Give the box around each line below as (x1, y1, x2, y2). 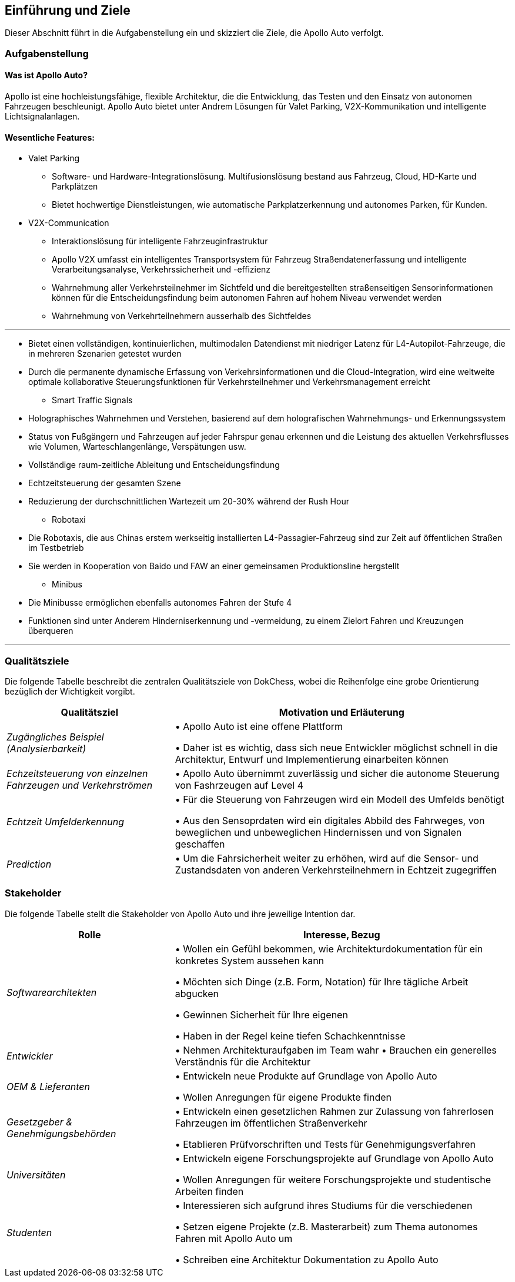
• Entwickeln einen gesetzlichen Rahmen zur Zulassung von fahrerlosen (175, 1105, 494, 1117)
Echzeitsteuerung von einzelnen (6, 767, 148, 779)
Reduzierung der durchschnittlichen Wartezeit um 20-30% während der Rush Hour (28, 496, 349, 507)
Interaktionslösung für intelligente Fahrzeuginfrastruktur (52, 236, 268, 247)
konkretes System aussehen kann (175, 954, 325, 967)
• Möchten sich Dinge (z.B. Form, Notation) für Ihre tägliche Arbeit (175, 975, 469, 988)
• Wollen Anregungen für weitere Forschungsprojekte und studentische (175, 1173, 491, 1185)
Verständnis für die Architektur (175, 1055, 311, 1068)
